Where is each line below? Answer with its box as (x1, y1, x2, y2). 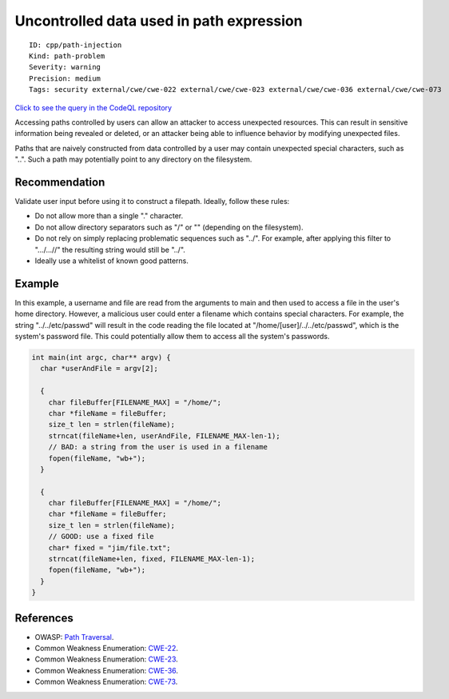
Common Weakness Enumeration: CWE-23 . (34, 654, 179, 664)
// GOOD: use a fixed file (48, 532, 155, 541)
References (14, 611, 74, 625)
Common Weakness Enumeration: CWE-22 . (34, 644, 179, 653)
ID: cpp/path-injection (29, 40, 122, 50)
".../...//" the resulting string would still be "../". (34, 245, 185, 254)
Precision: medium (29, 74, 101, 83)
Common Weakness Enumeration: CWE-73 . (34, 677, 178, 687)
